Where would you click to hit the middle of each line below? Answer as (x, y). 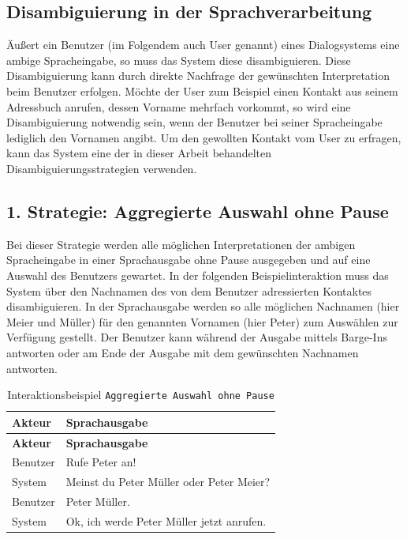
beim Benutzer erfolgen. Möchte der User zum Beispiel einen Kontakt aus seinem (202, 90)
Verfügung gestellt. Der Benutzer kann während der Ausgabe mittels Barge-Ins (197, 337)
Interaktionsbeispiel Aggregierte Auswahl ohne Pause (141, 395)
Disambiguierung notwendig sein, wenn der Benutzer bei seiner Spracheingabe (194, 122)
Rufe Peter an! (101, 462)
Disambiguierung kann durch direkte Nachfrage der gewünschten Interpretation (198, 75)
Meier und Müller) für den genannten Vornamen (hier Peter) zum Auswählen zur (202, 321)
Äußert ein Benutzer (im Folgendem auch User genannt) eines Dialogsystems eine (203, 45)
